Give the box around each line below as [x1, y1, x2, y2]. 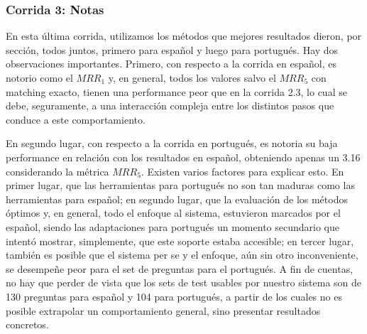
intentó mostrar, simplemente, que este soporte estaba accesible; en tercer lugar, [6, 233, 354, 248]
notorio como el [6, 70, 73, 85]
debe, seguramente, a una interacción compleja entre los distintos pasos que [6, 98, 334, 113]
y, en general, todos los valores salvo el [108, 70, 276, 85]
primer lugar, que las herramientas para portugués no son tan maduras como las [6, 178, 355, 193]
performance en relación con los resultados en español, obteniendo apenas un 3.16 [6, 149, 361, 164]
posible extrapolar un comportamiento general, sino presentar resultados [6, 303, 321, 318]
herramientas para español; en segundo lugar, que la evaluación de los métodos [6, 191, 348, 206]
